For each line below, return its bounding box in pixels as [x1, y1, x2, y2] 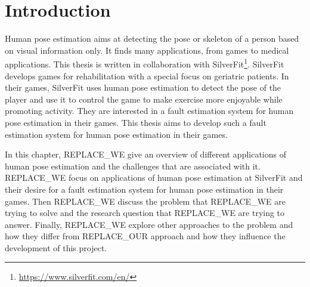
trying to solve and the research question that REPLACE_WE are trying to [5, 206, 285, 219]
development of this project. [5, 241, 107, 254]
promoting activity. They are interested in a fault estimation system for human [5, 104, 294, 117]
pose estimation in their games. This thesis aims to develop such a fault [5, 116, 266, 128]
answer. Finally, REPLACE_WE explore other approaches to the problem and [5, 218, 293, 230]
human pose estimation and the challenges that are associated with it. [5, 159, 261, 172]
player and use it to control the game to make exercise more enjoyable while [5, 92, 283, 105]
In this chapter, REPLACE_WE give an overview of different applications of [5, 148, 287, 161]
